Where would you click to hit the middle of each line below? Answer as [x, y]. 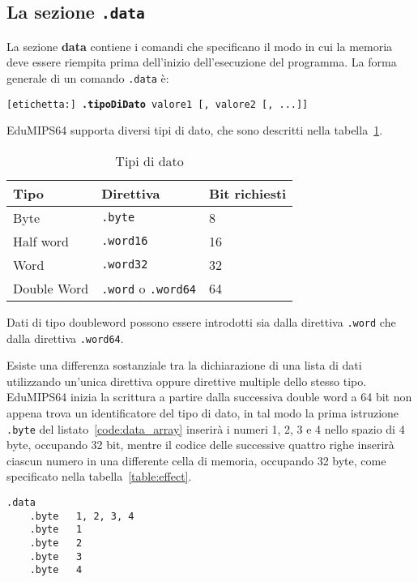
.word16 [125, 241]
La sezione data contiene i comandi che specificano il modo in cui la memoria [200, 46]
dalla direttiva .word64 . [65, 338]
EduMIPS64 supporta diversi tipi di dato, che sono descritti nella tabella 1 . [195, 130]
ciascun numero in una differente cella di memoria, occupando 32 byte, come [196, 460]
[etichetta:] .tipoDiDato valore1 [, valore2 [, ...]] [158, 104]
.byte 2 [56, 543]
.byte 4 [56, 570]
